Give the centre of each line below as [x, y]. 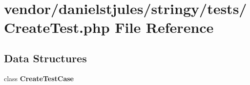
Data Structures [45, 58]
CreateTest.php [57, 27]
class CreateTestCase [39, 78]
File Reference [164, 27]
